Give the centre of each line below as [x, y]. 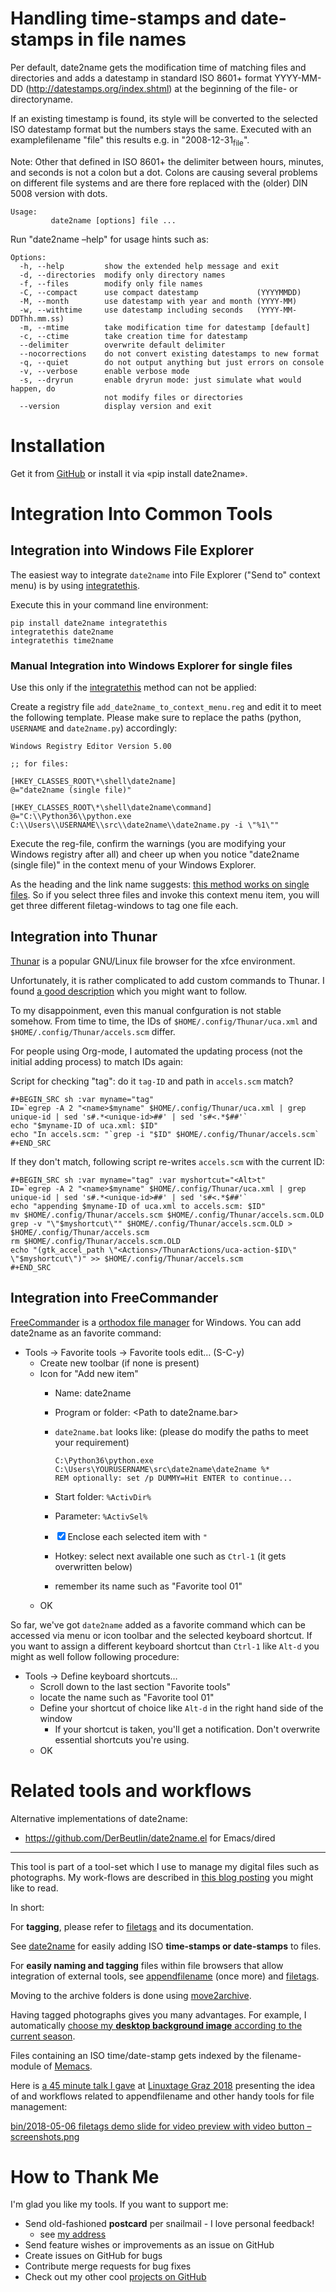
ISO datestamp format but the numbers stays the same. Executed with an [161, 129]
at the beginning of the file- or [236, 88]
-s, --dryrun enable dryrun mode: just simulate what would [160, 380]
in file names [132, 39]
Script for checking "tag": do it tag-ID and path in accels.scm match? [152, 1081]
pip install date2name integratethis [89, 623]
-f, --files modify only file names [111, 283]
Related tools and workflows [131, 1790]
